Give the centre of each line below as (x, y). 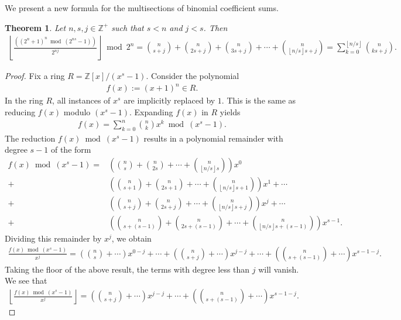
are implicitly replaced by (169, 100)
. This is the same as (259, 100)
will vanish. (279, 269)
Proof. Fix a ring (35, 76)
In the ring (24, 100)
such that (128, 27)
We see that (26, 281)
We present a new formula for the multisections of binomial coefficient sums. (142, 8)
